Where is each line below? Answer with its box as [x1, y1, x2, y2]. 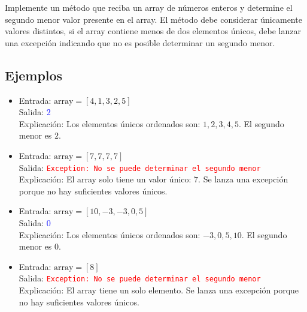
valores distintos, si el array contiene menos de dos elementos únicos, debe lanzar [5, 25, 301, 37]
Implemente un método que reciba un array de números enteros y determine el [5, 1, 293, 13]
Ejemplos [5, 65, 63, 84]
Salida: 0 [19, 216, 51, 229]
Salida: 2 [19, 106, 51, 118]
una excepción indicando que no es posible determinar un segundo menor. [5, 36, 275, 49]
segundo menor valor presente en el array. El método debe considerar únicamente [5, 13, 302, 25]
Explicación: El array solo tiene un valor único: [19, 173, 192, 185]
